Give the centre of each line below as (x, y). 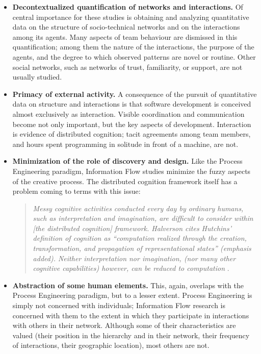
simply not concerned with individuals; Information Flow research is (119, 305)
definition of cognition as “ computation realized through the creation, (140, 238)
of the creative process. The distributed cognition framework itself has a (125, 181)
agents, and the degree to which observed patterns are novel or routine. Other (134, 56)
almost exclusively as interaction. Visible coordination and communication (128, 113)
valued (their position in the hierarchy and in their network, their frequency (131, 335)
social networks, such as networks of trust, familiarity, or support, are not (127, 67)
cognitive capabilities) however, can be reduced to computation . (131, 268)
